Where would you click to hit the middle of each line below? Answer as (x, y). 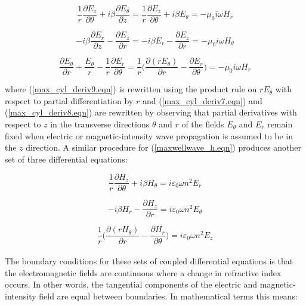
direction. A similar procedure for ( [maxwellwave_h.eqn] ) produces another (163, 147)
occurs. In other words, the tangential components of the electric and (131, 284)
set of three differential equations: (66, 159)
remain (280, 124)
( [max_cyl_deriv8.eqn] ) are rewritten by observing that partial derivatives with (151, 112)
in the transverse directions (100, 124)
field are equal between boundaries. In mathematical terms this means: (168, 296)
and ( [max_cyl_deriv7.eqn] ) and (202, 100)
